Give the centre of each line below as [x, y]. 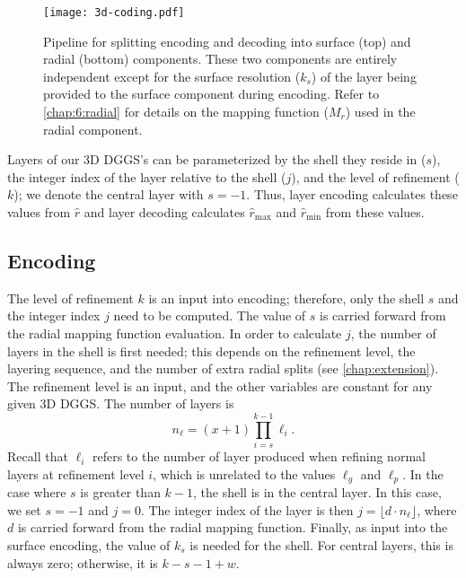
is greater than [120, 492]
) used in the [380, 112]
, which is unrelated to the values [244, 473]
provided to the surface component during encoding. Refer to [211, 94]
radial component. [93, 129]
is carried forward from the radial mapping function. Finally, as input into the [233, 527]
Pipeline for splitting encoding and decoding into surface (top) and [227, 41]
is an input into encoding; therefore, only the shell [286, 298]
